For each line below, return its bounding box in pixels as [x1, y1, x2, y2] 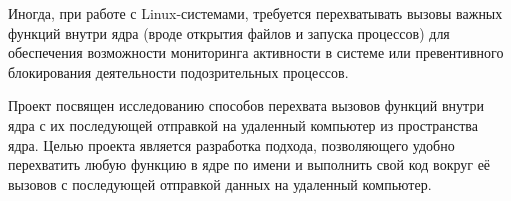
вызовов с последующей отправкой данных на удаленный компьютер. [8, 173, 432, 194]
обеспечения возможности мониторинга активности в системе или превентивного [8, 42, 504, 63]
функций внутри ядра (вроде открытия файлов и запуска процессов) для [8, 22, 450, 43]
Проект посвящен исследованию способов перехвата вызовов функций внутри [8, 95, 484, 116]
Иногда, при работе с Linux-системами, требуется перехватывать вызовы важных [8, 3, 503, 23]
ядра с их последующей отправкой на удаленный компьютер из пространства [8, 114, 478, 135]
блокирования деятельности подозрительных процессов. [8, 61, 349, 82]
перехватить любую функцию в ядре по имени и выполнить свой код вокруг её [8, 154, 491, 175]
